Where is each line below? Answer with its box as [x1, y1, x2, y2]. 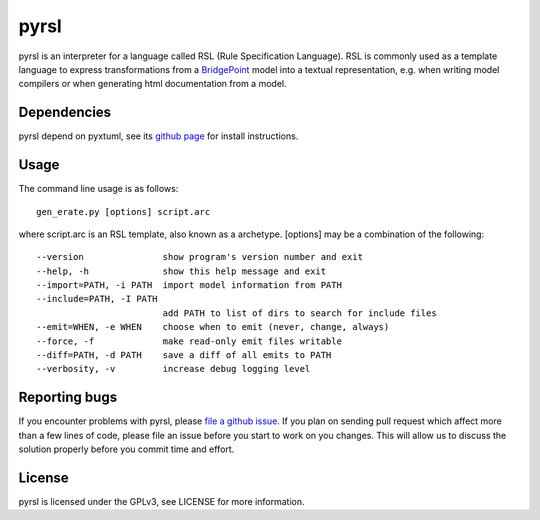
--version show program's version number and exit [36, 251, 364, 263]
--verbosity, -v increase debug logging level [36, 363, 311, 375]
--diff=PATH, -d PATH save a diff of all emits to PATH [36, 350, 332, 361]
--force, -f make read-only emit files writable [36, 335, 342, 347]
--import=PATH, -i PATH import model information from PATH [36, 280, 342, 291]
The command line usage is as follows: [18, 183, 179, 195]
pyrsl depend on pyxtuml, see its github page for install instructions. [18, 130, 299, 142]
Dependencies [18, 104, 112, 121]
